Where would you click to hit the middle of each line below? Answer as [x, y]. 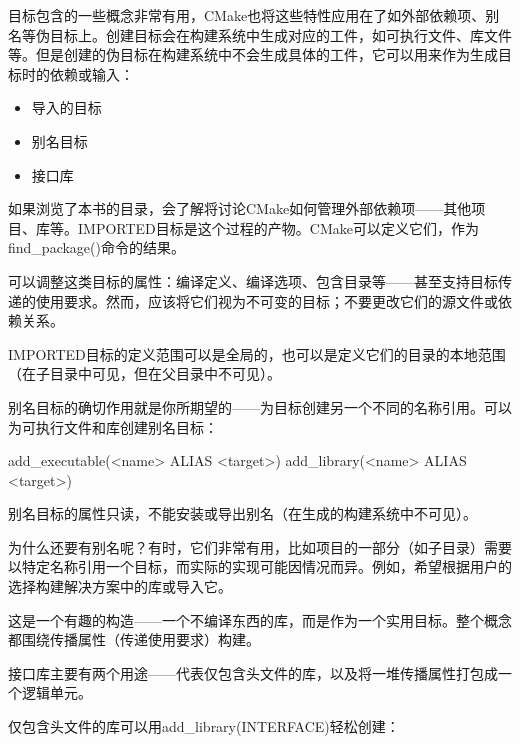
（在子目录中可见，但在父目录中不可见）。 [144, 373]
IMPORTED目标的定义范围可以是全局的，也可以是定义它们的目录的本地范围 [257, 353]
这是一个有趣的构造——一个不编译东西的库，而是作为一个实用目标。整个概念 [260, 619]
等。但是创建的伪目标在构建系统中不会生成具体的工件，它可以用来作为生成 [253, 54]
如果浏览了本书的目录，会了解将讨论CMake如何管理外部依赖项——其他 [240, 208]
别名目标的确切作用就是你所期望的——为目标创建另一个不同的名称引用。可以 [260, 406]
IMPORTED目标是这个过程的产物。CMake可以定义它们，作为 [278, 227]
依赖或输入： [91, 73]
